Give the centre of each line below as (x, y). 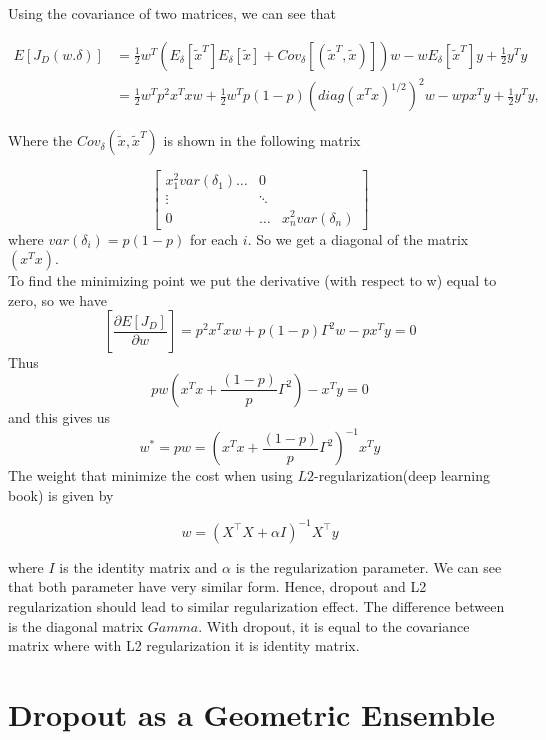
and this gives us (59, 416)
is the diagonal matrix (76, 625)
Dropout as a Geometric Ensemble (252, 713)
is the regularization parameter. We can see (368, 566)
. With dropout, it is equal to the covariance (334, 625)
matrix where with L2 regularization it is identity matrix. (184, 645)
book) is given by (61, 494)
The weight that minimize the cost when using (150, 475)
